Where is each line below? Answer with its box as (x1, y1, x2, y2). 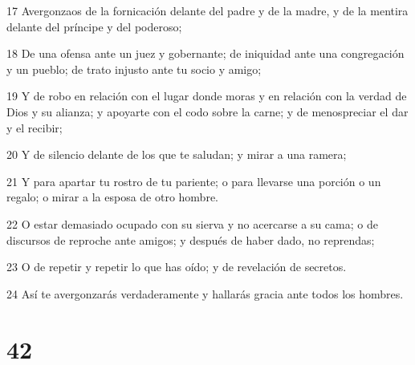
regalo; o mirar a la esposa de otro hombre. (6, 189, 218, 205)
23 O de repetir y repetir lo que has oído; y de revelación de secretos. (6, 258, 347, 275)
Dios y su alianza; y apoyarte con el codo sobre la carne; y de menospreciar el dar (6, 103, 409, 120)
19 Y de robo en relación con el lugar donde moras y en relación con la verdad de (6, 87, 407, 104)
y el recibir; (6, 119, 63, 136)
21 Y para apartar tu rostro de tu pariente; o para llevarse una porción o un (6, 172, 381, 189)
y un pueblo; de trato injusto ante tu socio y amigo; (6, 60, 262, 77)
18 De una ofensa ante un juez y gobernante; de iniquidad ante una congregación (6, 45, 405, 62)
